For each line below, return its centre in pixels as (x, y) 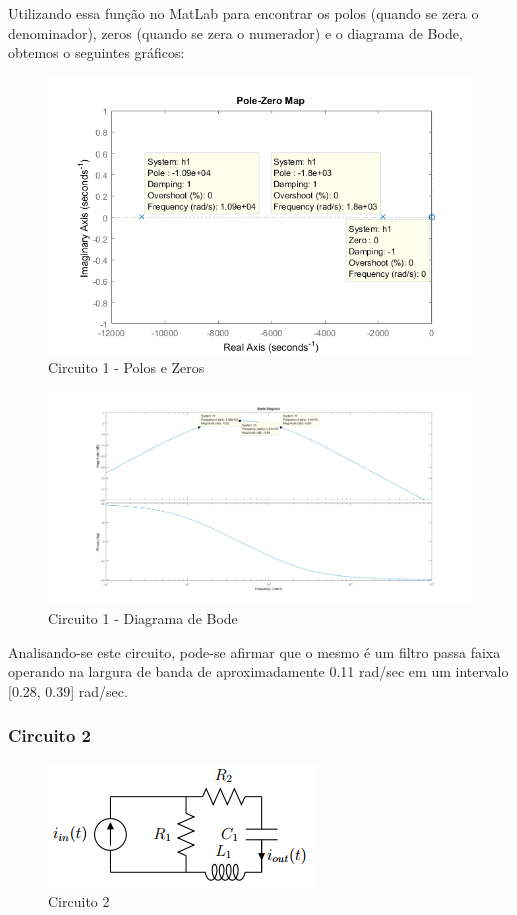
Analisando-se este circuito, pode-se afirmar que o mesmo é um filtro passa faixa (254, 651)
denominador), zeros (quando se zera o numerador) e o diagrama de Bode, (235, 32)
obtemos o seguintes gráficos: (96, 52)
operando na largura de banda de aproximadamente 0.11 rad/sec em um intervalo (258, 671)
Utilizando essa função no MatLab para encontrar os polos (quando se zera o (243, 13)
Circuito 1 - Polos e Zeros (126, 367)
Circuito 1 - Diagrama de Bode (143, 617)
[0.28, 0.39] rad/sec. (68, 690)
